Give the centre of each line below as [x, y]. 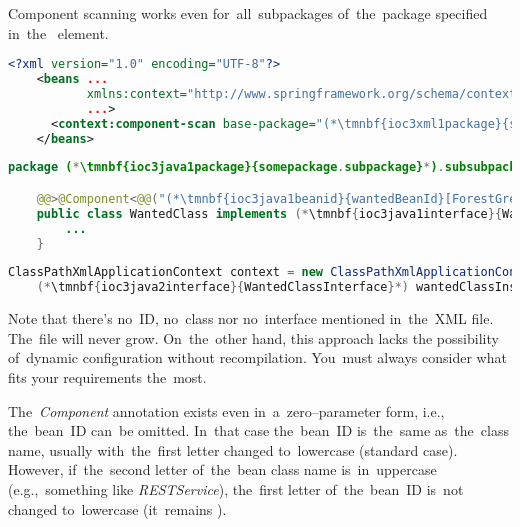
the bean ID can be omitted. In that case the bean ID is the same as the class [258, 430]
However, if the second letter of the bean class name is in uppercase [222, 469]
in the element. [58, 32]
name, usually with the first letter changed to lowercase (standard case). [233, 449]
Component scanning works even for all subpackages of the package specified [248, 13]
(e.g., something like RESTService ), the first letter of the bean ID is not [236, 488]
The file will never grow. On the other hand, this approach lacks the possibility [253, 337]
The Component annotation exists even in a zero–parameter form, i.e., [226, 410]
